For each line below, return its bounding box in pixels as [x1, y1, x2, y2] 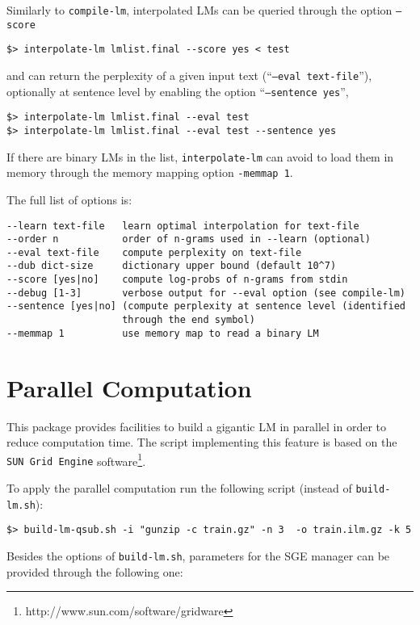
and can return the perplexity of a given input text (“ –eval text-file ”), [6, 66, 372, 83]
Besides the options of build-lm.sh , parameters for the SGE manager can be [6, 547, 390, 564]
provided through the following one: [6, 563, 183, 580]
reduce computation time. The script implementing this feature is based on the [6, 434, 397, 451]
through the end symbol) [122, 314, 255, 326]
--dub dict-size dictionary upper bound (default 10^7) [6, 260, 337, 272]
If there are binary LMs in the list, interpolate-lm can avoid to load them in [6, 148, 394, 165]
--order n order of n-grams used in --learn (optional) [6, 233, 372, 245]
